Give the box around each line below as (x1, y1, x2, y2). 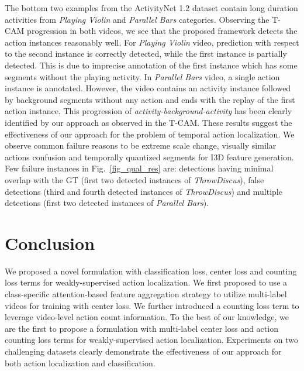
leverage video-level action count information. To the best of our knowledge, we (5, 311, 289, 323)
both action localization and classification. (5, 356, 156, 369)
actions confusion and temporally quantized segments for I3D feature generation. (5, 150, 294, 163)
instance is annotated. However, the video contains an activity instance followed (5, 82, 291, 94)
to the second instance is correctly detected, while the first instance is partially (5, 47, 287, 60)
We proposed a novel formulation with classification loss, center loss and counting (5, 264, 297, 277)
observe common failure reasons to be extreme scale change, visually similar (5, 139, 277, 152)
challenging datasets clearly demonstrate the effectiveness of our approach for (5, 345, 282, 357)
